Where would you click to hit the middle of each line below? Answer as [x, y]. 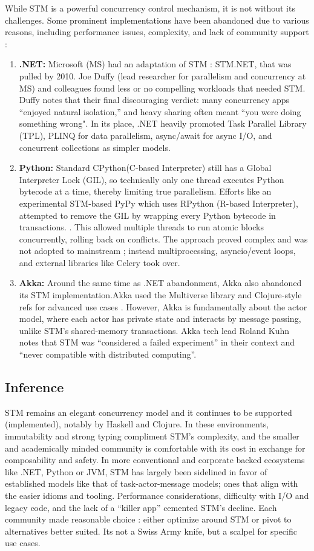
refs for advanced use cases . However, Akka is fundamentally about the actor [163, 306]
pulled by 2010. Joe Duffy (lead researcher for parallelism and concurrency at [162, 75]
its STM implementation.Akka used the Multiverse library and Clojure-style [160, 295]
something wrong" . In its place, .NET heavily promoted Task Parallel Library [163, 123]
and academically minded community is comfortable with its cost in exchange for [155, 448]
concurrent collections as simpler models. [95, 147]
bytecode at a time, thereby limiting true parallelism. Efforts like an [145, 191]
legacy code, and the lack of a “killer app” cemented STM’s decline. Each [141, 507]
